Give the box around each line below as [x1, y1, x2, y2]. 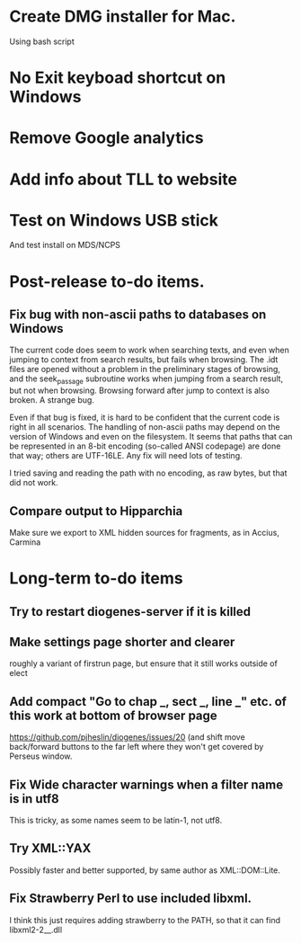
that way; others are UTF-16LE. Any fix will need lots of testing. [9, 450, 243, 461]
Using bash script [9, 36, 75, 47]
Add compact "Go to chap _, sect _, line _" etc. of [9, 694, 288, 709]
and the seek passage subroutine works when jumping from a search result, [9, 373, 284, 387]
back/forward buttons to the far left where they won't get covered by [9, 742, 264, 752]
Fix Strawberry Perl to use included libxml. [9, 891, 252, 906]
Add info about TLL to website [9, 169, 238, 190]
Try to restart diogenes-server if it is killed [9, 604, 252, 619]
